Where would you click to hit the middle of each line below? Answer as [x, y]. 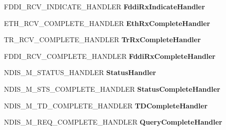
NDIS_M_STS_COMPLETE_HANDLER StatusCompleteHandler [112, 89]
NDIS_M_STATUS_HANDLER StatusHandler [80, 72]
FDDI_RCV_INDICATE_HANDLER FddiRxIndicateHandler [105, 6]
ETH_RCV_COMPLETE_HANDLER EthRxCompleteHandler [107, 23]
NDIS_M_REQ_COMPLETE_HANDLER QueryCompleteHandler [113, 122]
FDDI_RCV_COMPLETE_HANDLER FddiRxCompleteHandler [110, 56]
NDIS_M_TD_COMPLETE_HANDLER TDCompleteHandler [106, 105]
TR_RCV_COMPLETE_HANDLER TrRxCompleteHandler [102, 39]
